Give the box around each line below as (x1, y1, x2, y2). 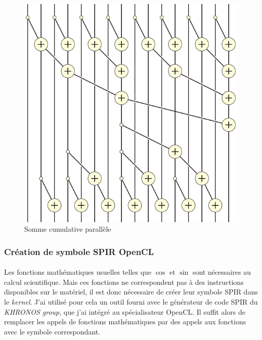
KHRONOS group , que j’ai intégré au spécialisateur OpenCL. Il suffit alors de (4, 306, 245, 317)
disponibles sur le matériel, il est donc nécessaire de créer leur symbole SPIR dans (4, 286, 258, 297)
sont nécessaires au (192, 267, 251, 277)
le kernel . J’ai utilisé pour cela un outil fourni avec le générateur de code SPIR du (4, 296, 258, 307)
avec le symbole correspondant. (4, 326, 100, 336)
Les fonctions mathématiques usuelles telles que (4, 267, 152, 277)
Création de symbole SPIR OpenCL (4, 245, 154, 258)
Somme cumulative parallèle (24, 224, 111, 234)
